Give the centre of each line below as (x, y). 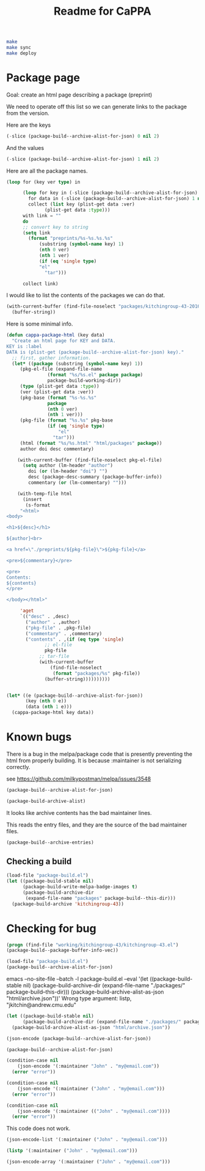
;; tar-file (54, 656)
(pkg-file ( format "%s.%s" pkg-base (67, 420)
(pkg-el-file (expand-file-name (61, 369)
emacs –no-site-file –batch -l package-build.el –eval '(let (77, 979)
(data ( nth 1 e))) (49, 707)
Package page (43, 78)
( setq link (36, 233)
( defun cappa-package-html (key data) (56, 335)
